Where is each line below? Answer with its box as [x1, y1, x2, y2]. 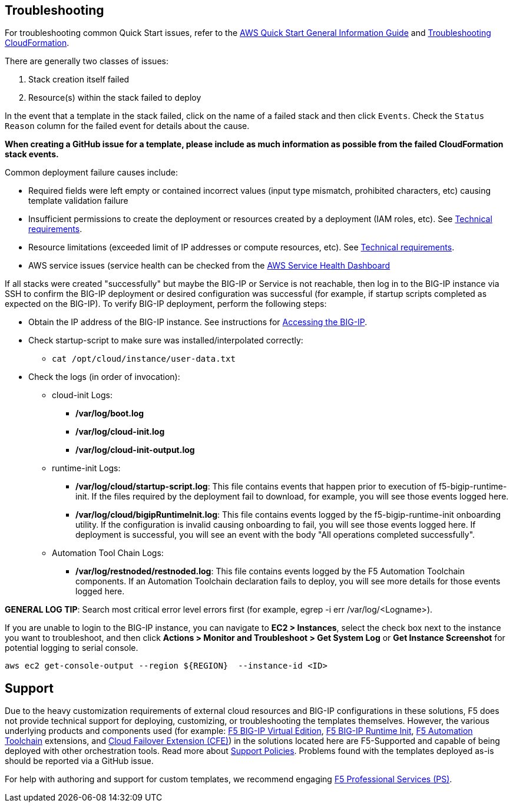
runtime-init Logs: [52, 463, 121, 474]
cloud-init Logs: [52, 390, 112, 401]
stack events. [5, 149, 59, 160]
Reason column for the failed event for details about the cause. [5, 121, 250, 131]
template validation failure [28, 196, 128, 206]
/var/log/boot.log [75, 408, 144, 419]
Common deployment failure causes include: [5, 167, 178, 178]
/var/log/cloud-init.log [75, 426, 165, 437]
